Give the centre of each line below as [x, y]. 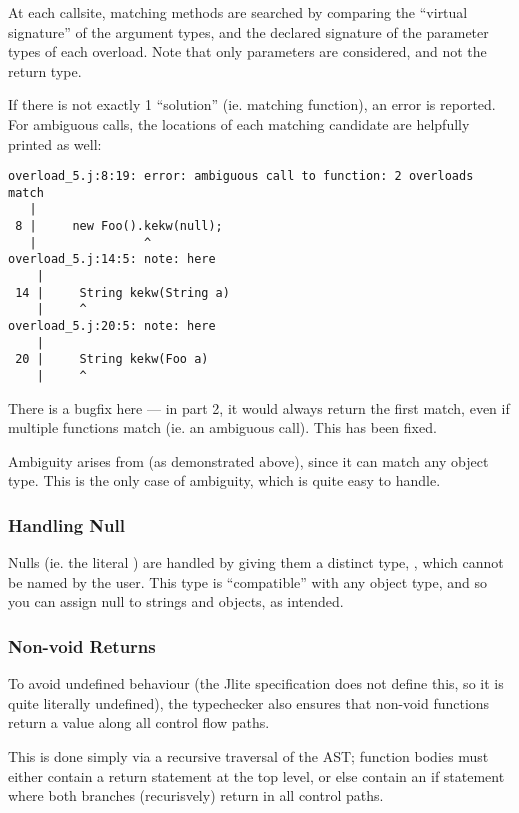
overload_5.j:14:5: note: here [112, 259]
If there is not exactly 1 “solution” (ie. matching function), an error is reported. [252, 104]
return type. [45, 70]
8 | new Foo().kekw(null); [119, 226]
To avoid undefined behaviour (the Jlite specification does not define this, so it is [256, 683]
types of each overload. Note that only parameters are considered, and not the [247, 51]
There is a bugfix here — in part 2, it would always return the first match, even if [259, 407]
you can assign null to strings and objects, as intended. [176, 601]
